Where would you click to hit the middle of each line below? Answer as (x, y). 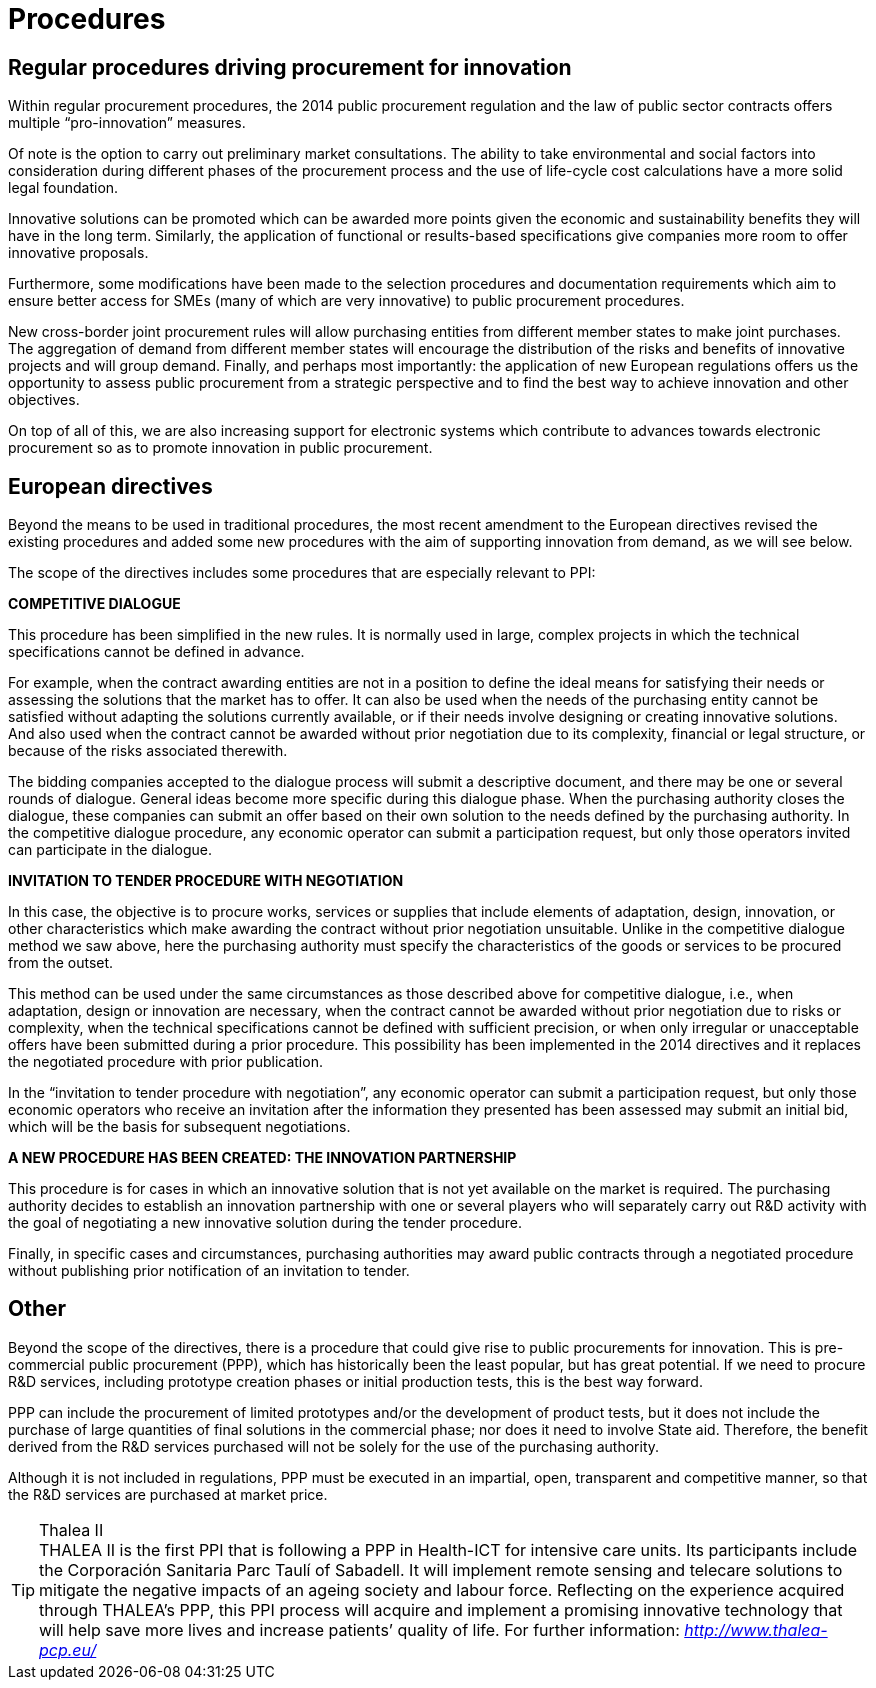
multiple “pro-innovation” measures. (127, 123)
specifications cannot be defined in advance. (156, 652)
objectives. (44, 400)
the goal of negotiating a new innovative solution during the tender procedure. (265, 1223)
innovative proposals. (78, 253)
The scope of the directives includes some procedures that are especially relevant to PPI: (302, 573)
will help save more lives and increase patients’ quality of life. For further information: (359, 1629)
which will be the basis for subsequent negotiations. (179, 1127)
